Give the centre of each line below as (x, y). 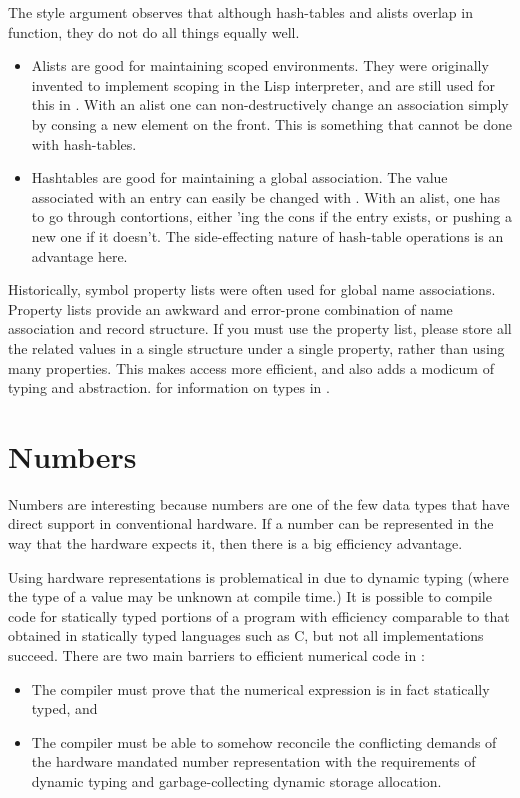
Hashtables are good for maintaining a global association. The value (239, 177)
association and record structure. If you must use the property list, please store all (260, 328)
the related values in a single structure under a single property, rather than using (256, 347)
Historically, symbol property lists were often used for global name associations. (252, 289)
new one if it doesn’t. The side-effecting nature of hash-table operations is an (267, 235)
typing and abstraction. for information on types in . (169, 387)
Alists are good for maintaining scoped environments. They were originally (260, 65)
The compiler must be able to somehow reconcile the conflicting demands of (264, 741)
